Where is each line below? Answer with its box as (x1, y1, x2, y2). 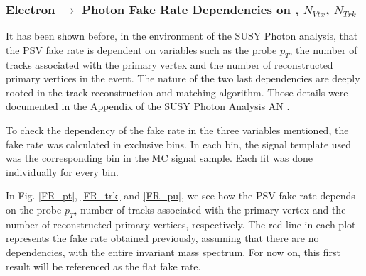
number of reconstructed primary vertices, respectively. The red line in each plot (6, 216, 356, 231)
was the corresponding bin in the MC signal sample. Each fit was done (6, 150, 313, 165)
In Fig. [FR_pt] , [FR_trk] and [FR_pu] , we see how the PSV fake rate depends (6, 188, 355, 203)
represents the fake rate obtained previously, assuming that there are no (6, 231, 319, 245)
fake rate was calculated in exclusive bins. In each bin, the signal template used (6, 136, 352, 151)
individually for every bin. (6, 164, 119, 179)
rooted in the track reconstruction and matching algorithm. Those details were (6, 84, 348, 99)
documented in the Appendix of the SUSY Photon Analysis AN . (6, 99, 290, 114)
